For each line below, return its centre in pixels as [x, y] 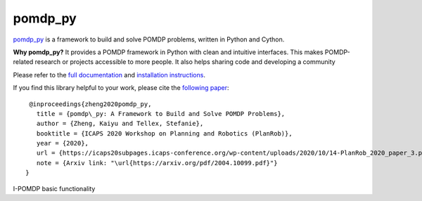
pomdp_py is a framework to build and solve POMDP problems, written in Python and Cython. [149, 39]
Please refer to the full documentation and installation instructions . [109, 74]
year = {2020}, [63, 143]
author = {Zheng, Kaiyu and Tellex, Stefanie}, [120, 124]
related [23, 62]
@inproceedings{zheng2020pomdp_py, [90, 104]
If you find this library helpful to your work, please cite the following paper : [121, 88]
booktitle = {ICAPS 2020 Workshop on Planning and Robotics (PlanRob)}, [164, 133]
